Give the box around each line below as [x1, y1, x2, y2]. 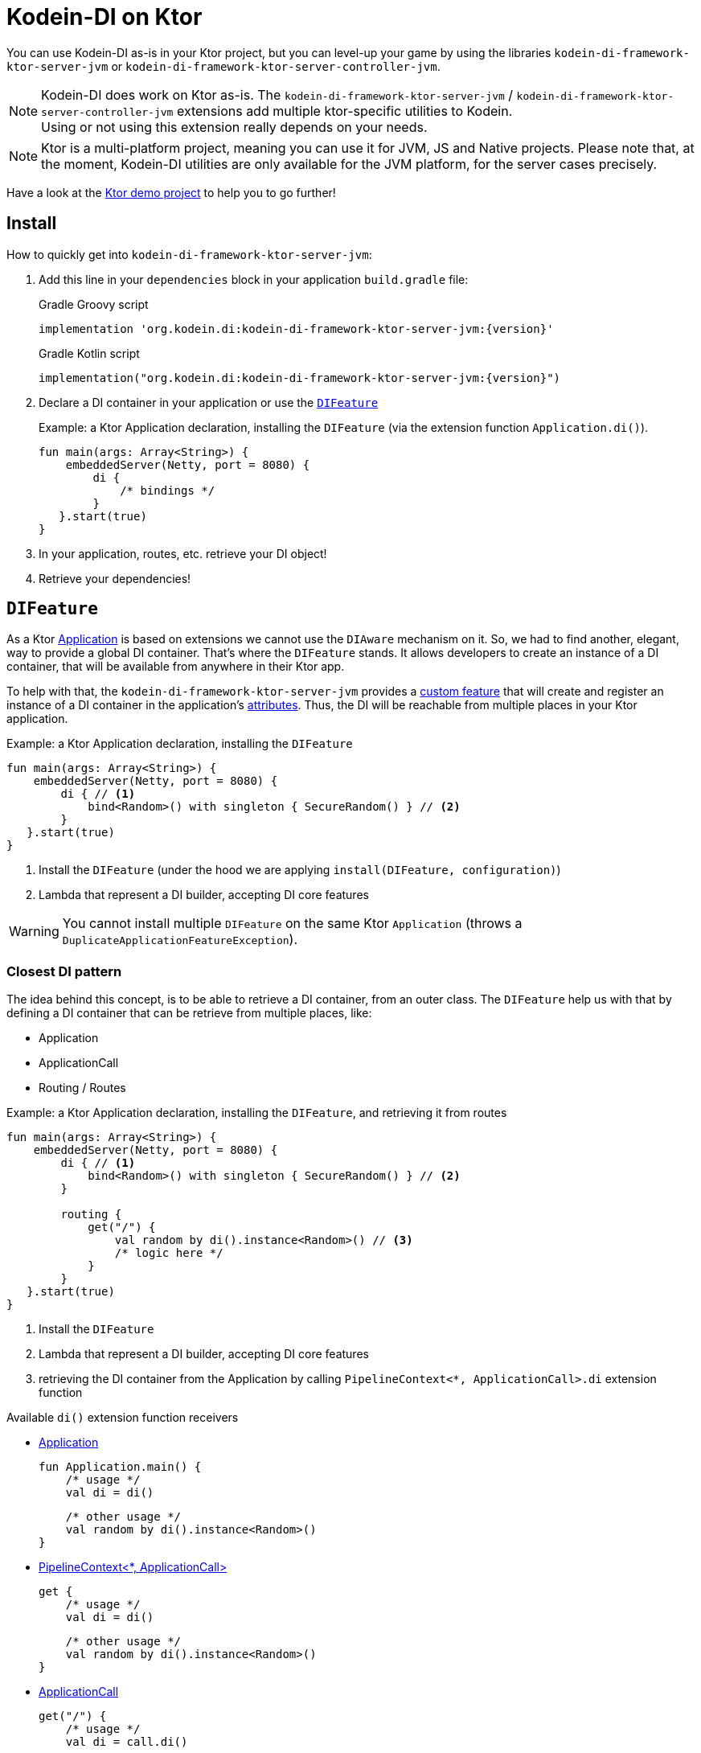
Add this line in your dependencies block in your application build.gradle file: [39, 272, 469, 286]
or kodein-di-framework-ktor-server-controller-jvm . [111, 59, 441, 73]
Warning [9, 923, 59, 940]
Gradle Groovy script [39, 297, 149, 311]
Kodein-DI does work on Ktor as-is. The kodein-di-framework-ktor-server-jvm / [41, 86, 514, 103]
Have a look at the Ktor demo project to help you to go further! [6, 185, 336, 199]
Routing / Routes [39, 1081, 126, 1095]
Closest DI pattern [6, 963, 122, 979]
